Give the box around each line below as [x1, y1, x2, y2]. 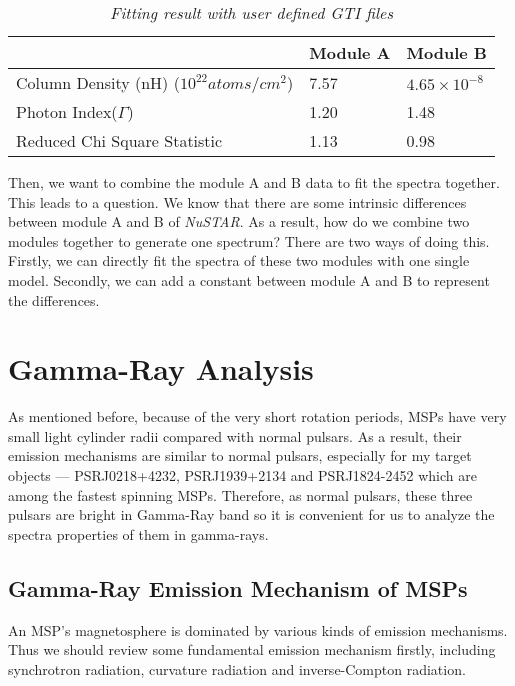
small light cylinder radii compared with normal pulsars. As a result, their [8, 425, 462, 446]
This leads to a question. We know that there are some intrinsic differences [8, 191, 467, 212]
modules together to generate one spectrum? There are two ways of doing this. [8, 230, 490, 251]
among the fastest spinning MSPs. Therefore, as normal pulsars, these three [8, 484, 473, 505]
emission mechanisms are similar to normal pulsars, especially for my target [8, 445, 472, 466]
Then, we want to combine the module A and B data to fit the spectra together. [8, 172, 500, 192]
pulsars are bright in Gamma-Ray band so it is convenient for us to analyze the [8, 504, 495, 525]
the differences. [8, 289, 100, 310]
